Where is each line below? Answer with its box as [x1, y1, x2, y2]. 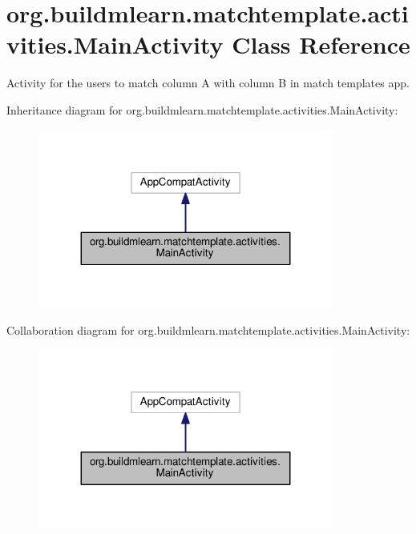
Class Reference [232, 28, 410, 61]
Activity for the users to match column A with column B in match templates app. [6, 74, 410, 91]
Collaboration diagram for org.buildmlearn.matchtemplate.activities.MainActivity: [6, 321, 410, 338]
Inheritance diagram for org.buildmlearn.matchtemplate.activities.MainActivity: [6, 101, 398, 118]
